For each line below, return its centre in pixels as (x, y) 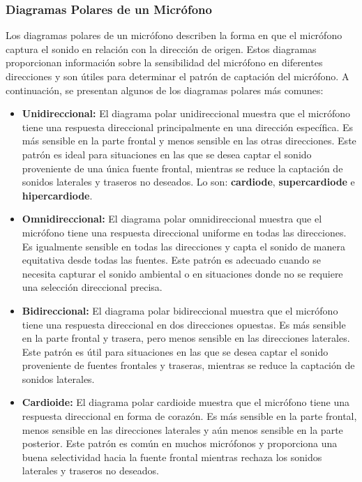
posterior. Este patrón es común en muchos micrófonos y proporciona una (180, 443)
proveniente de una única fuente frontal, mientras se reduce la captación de (182, 168)
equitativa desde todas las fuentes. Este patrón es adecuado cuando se (171, 260)
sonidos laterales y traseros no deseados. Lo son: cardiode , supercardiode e (188, 182)
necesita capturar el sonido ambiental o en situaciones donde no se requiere (182, 273)
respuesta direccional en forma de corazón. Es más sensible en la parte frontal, (189, 416)
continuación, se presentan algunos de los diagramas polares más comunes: (165, 90)
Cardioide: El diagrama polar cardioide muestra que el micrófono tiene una (186, 402)
